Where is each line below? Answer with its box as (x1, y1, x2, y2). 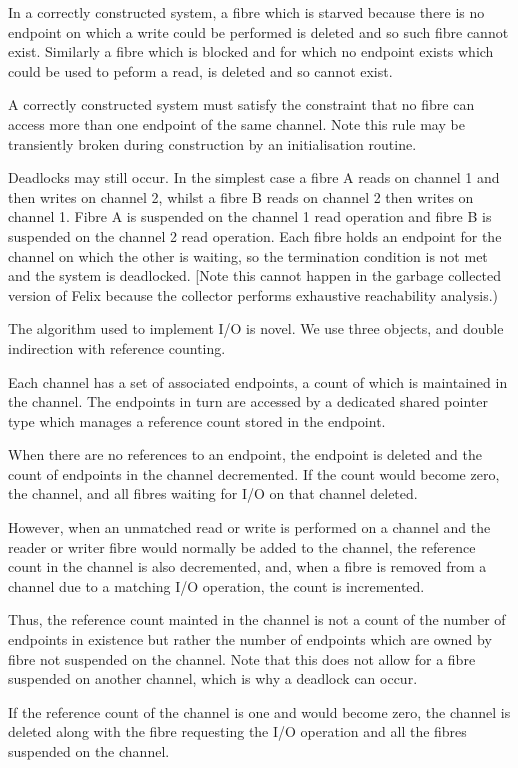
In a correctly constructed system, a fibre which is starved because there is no (8, 2, 485, 22)
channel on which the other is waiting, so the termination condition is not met (8, 245, 488, 266)
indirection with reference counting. (8, 337, 226, 358)
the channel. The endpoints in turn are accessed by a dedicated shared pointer (8, 391, 488, 412)
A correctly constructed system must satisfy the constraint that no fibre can (8, 94, 475, 115)
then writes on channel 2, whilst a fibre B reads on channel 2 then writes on (8, 186, 474, 207)
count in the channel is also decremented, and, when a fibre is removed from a (8, 556, 487, 577)
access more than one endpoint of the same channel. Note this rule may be (8, 113, 465, 134)
